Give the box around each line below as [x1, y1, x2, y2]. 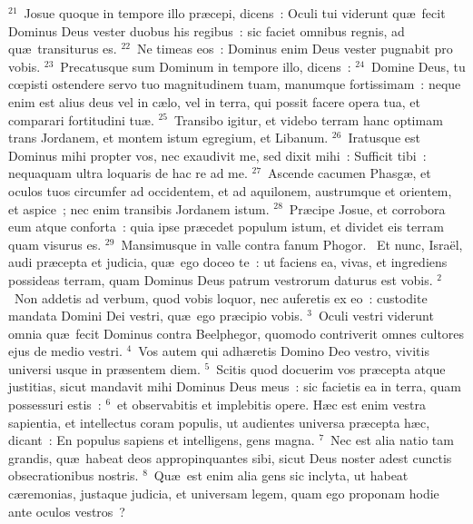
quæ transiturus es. [8, 39, 117, 58]
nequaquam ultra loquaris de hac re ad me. [8, 163, 248, 183]
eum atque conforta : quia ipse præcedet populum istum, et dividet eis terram [8, 217, 444, 236]
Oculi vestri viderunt [318, 306, 434, 325]
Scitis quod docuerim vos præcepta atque [216, 359, 446, 378]
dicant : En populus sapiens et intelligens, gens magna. [8, 430, 315, 450]
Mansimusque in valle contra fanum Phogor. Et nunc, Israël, [121, 234, 463, 253]
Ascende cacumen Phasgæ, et [268, 163, 431, 183]
